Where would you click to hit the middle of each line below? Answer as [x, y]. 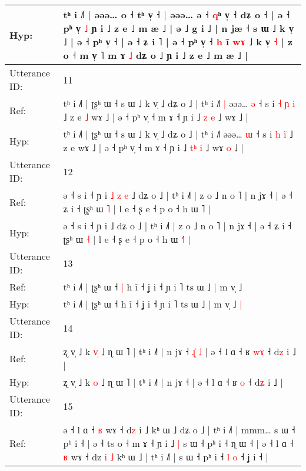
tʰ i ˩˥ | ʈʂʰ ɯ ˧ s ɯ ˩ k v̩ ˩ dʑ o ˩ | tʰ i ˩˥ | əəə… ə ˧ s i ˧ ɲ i [179, 103]
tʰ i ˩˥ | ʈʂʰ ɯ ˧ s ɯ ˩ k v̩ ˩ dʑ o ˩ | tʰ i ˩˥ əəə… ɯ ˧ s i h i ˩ [178, 134]
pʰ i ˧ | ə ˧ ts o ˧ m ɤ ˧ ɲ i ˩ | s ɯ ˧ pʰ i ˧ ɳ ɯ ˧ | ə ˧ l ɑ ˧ [178, 443]
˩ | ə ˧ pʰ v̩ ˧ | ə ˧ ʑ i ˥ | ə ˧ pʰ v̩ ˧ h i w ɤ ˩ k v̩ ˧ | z [178, 41]
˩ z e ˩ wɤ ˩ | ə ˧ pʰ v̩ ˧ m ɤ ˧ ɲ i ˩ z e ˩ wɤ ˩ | [156, 117]
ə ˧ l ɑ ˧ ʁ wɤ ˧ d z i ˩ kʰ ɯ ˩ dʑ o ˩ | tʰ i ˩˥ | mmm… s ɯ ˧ [179, 430]
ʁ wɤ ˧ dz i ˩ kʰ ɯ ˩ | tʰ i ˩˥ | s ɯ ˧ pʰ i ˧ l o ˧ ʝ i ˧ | [166, 457]
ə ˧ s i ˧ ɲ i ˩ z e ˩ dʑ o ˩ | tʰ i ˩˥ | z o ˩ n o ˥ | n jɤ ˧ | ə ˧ [178, 195]
